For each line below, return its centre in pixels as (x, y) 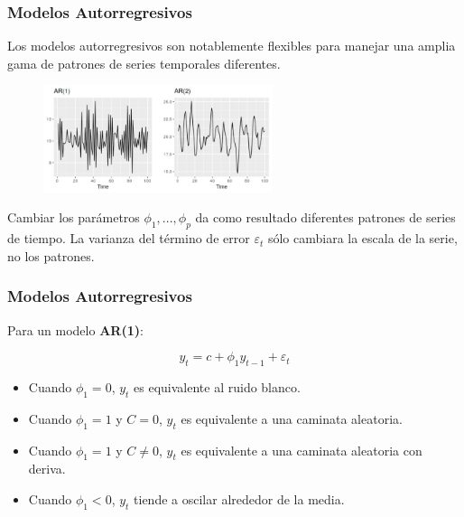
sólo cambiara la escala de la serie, (362, 238)
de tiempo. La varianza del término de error (129, 238)
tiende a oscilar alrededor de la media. (239, 498)
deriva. (47, 469)
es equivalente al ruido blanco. (217, 386)
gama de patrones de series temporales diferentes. (144, 63)
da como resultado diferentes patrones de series (325, 217)
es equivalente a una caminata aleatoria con (302, 450)
